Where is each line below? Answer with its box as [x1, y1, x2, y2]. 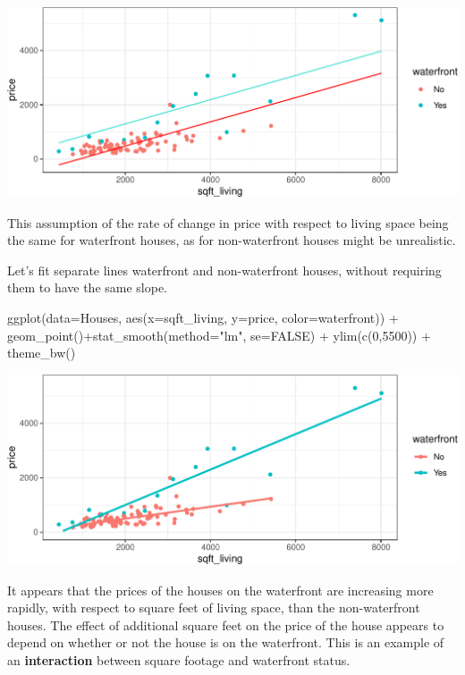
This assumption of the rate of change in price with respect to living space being [7, 213, 449, 232]
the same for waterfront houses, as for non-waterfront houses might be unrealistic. [7, 231, 456, 249]
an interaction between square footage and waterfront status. [7, 650, 351, 669]
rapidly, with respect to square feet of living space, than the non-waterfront [7, 598, 420, 617]
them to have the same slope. [7, 278, 168, 297]
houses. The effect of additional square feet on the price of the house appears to [7, 615, 444, 634]
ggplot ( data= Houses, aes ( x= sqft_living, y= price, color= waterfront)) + [7, 308, 399, 327]
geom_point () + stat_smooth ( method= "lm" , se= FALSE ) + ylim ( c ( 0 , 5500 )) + [7, 325, 431, 344]
